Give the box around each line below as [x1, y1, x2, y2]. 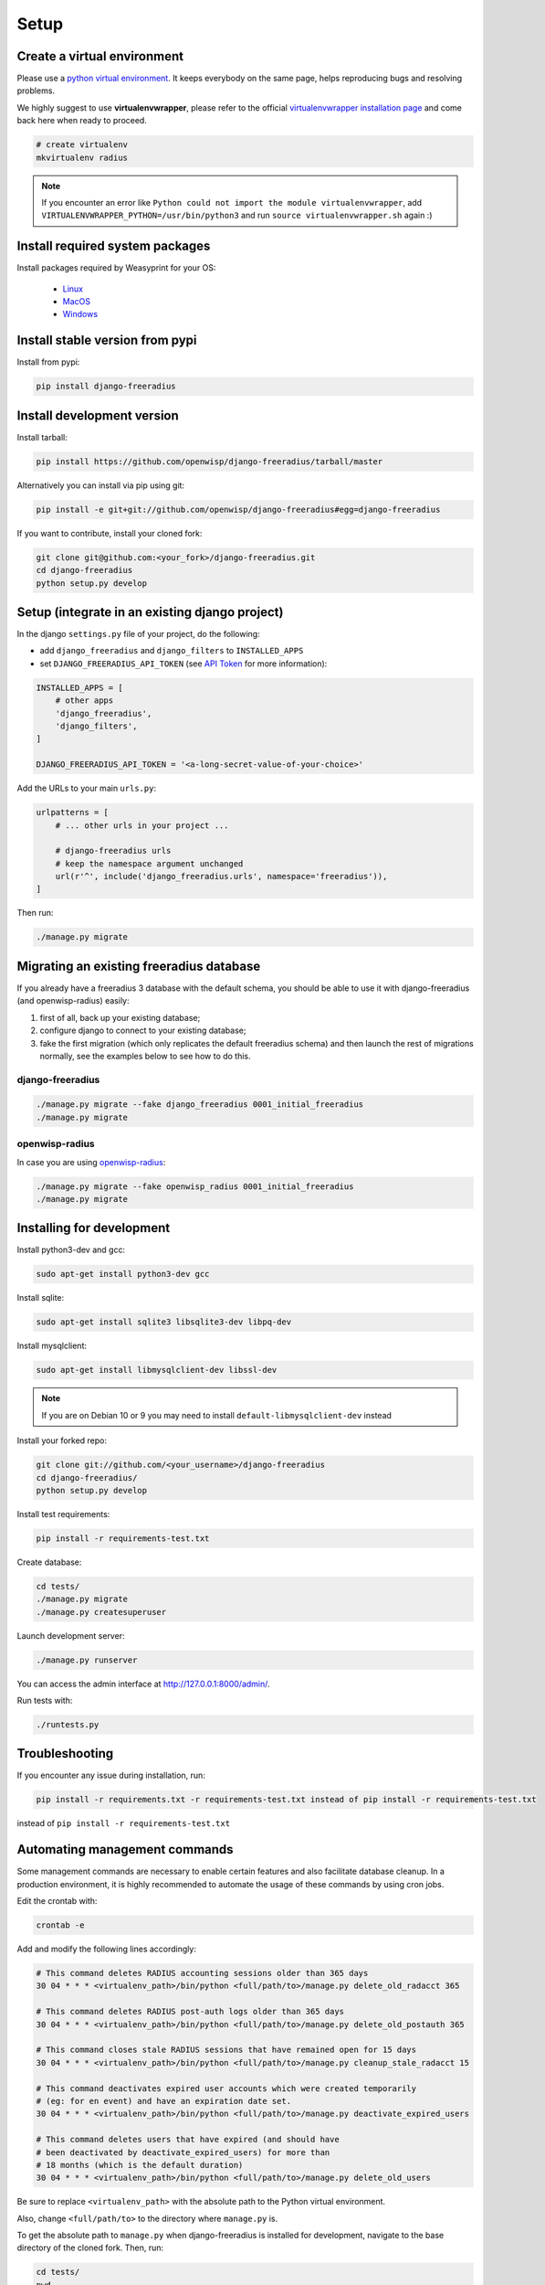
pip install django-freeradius [36, 381, 177, 392]
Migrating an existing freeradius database [16, 958, 261, 973]
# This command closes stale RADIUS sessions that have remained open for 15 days [36, 2045, 417, 2056]
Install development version [16, 408, 180, 423]
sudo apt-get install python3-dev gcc [36, 1269, 210, 1280]
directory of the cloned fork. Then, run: [16, 2242, 164, 2253]
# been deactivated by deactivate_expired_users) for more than [36, 2147, 330, 2157]
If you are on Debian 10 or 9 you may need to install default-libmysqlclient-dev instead [41, 1409, 393, 1420]
